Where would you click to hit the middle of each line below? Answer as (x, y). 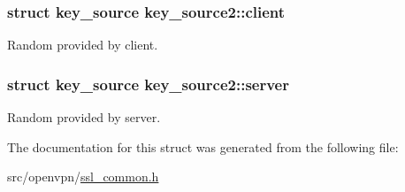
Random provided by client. (83, 45)
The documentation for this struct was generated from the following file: (203, 146)
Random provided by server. (84, 117)
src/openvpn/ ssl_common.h (83, 177)
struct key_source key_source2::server (148, 84)
